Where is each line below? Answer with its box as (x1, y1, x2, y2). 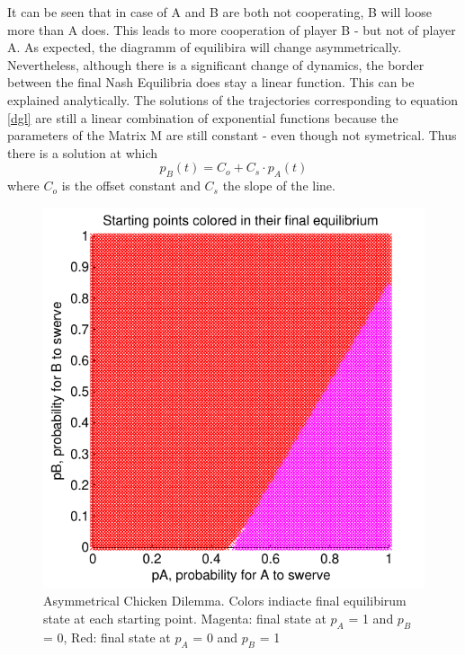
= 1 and (348, 608, 394, 627)
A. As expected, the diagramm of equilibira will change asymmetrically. (7, 38, 402, 57)
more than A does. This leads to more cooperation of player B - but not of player (7, 20, 456, 39)
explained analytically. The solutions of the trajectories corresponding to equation (7, 90, 459, 109)
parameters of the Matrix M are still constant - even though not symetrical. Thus (7, 126, 457, 145)
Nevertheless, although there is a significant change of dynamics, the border (7, 55, 425, 74)
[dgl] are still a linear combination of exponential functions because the (7, 108, 398, 127)
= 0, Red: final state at (43, 627, 171, 646)
